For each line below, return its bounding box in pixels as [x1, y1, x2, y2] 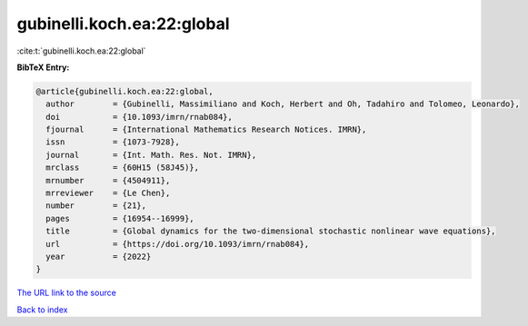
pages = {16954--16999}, [45, 213, 194, 223]
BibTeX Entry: [16, 62, 70, 73]
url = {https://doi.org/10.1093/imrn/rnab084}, [45, 239, 310, 249]
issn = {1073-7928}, [45, 137, 181, 147]
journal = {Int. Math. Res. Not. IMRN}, [45, 150, 257, 160]
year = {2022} [45, 252, 152, 262]
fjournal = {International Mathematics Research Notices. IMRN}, [45, 124, 367, 135]
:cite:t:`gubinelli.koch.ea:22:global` [16, 45, 146, 56]
